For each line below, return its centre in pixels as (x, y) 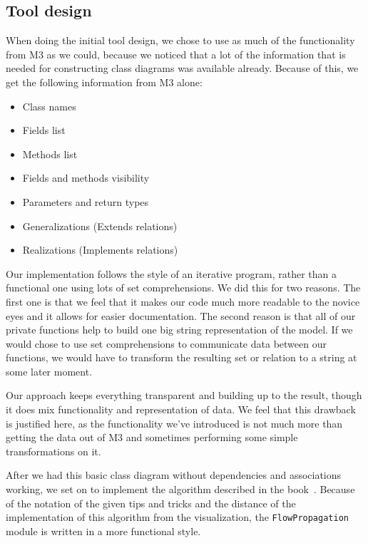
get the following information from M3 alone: (104, 82)
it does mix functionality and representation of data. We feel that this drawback (181, 409)
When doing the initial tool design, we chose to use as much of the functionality (180, 40)
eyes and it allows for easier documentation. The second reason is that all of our (181, 315)
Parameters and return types (86, 201)
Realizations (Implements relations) (100, 250)
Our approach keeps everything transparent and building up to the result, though (184, 395)
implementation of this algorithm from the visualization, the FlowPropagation (177, 517)
